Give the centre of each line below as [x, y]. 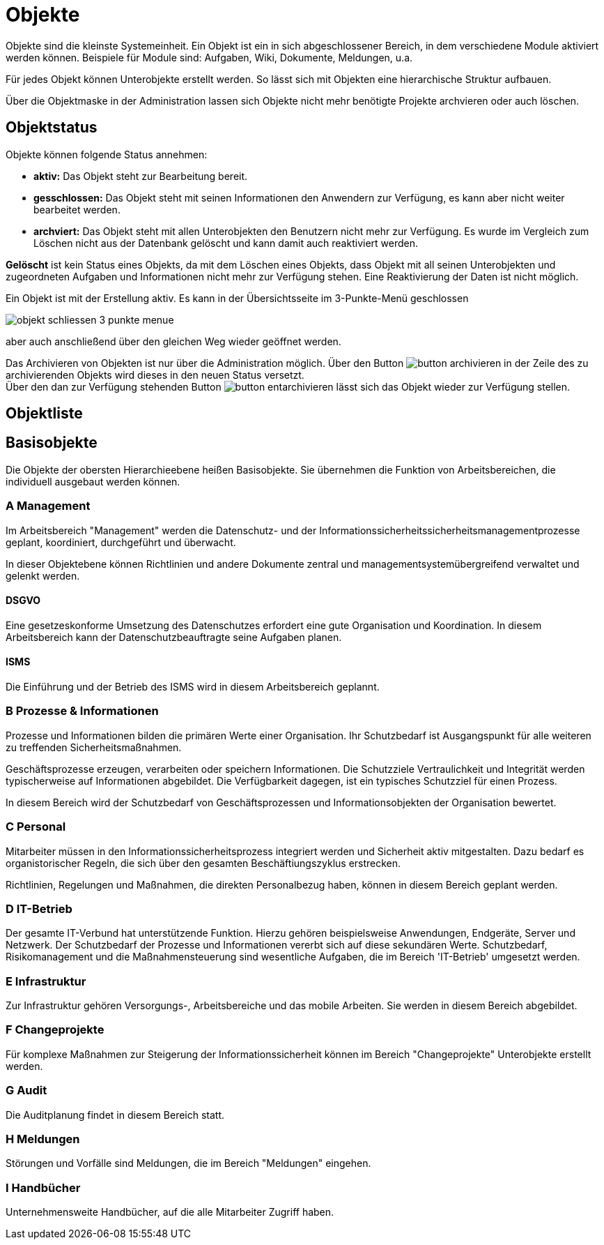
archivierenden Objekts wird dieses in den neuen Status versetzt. [155, 375]
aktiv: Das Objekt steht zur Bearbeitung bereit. [141, 176]
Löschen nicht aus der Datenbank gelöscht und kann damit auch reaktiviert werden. [226, 243]
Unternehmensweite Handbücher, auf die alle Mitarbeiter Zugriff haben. [170, 1212]
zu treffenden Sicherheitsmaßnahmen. [94, 747]
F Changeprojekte [55, 1030]
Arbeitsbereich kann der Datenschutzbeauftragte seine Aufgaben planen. [174, 637]
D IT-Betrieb [39, 908]
